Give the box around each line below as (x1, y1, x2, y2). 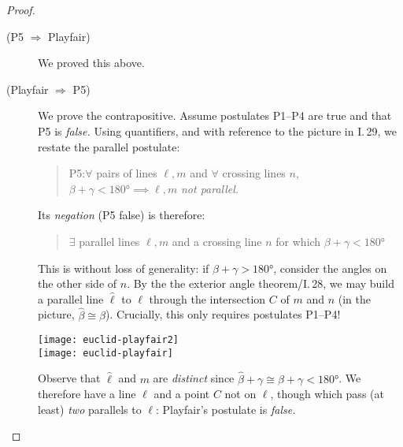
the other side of (38, 275, 117, 292)
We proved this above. (38, 54, 145, 71)
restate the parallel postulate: (38, 138, 180, 155)
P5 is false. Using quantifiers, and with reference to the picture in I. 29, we (38, 122, 397, 139)
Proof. (6, 2, 35, 17)
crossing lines (222, 165, 286, 181)
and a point (153, 386, 210, 402)
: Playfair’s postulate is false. (156, 400, 296, 417)
